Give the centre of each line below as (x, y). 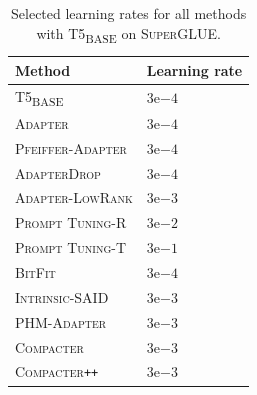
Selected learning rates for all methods (129, 13)
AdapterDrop (58, 172)
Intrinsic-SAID (62, 296)
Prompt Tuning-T (71, 247)
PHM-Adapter (61, 321)
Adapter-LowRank (74, 197)
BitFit (35, 272)
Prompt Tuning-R (71, 222)
